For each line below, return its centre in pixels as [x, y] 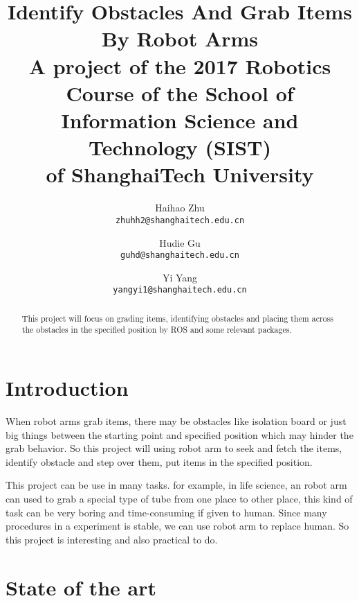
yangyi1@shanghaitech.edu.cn [180, 290]
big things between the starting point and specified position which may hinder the [179, 434]
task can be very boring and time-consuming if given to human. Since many [166, 512]
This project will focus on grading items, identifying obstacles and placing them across [177, 318]
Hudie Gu [180, 242]
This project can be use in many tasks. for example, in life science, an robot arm [176, 485]
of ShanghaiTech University [180, 174]
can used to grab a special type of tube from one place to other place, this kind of [179, 499]
